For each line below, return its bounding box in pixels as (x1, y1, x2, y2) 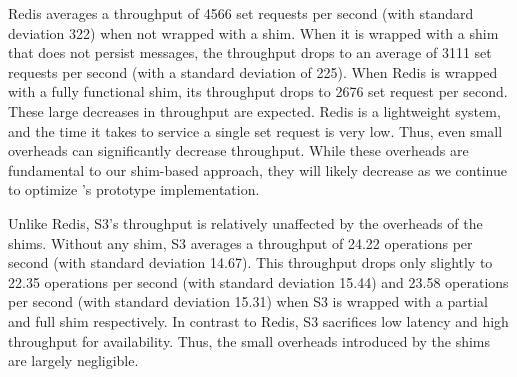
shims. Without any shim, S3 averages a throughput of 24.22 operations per (8, 232, 473, 253)
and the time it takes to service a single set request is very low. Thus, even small (8, 120, 503, 141)
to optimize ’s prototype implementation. (8, 179, 260, 200)
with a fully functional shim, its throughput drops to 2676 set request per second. (8, 81, 508, 102)
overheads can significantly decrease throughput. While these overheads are (8, 140, 469, 161)
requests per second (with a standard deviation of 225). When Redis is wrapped (8, 61, 498, 82)
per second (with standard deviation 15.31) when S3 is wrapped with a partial (8, 291, 488, 312)
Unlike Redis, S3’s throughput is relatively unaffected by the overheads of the (8, 212, 483, 233)
